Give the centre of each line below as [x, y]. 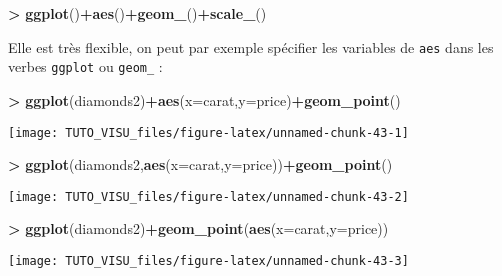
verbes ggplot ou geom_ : [85, 66]
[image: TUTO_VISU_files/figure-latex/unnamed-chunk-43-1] [208, 132]
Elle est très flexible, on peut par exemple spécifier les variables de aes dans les [251, 46]
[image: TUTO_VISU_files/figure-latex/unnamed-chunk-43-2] [208, 196]
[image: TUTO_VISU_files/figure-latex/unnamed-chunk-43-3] [208, 261]
